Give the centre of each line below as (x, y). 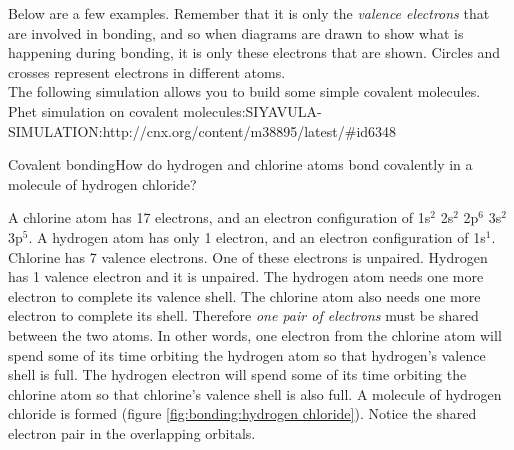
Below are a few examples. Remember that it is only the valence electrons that (249, 13)
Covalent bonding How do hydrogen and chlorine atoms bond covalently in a (240, 164)
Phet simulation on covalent (93, 110)
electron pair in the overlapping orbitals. (132, 432)
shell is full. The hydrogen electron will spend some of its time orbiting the (237, 374)
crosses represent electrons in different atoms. (147, 71)
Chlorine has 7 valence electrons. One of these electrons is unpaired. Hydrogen (248, 256)
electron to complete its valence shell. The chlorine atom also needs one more (244, 295)
